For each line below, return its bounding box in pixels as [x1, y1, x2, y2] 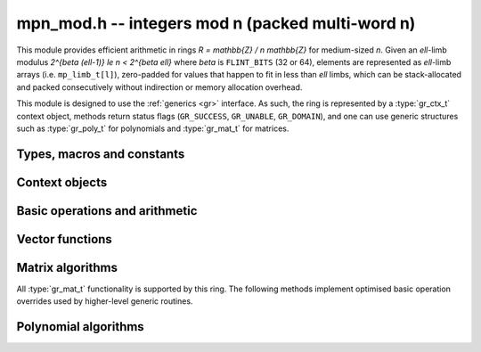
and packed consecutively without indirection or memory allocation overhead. [16, 81, 303, 93]
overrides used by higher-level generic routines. [16, 296, 193, 307]
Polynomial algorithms [16, 319, 144, 334]
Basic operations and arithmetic [16, 203, 198, 218]
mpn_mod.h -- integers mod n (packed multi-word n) [16, 13, 416, 33]
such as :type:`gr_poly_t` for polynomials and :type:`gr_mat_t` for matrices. [16, 123, 289, 134]
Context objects [16, 175, 108, 190]
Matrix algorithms [16, 259, 118, 275]
